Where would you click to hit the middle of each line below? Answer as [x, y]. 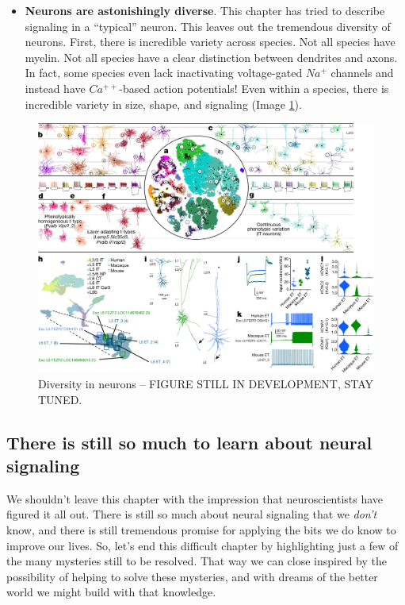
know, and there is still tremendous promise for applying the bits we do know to [201, 529]
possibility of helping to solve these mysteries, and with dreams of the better [192, 576]
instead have [55, 88]
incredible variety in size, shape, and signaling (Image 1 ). [163, 104]
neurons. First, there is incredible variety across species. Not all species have [210, 42]
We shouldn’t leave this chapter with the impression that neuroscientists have [195, 498]
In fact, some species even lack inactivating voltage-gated [164, 73]
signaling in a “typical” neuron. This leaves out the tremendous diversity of [208, 26]
